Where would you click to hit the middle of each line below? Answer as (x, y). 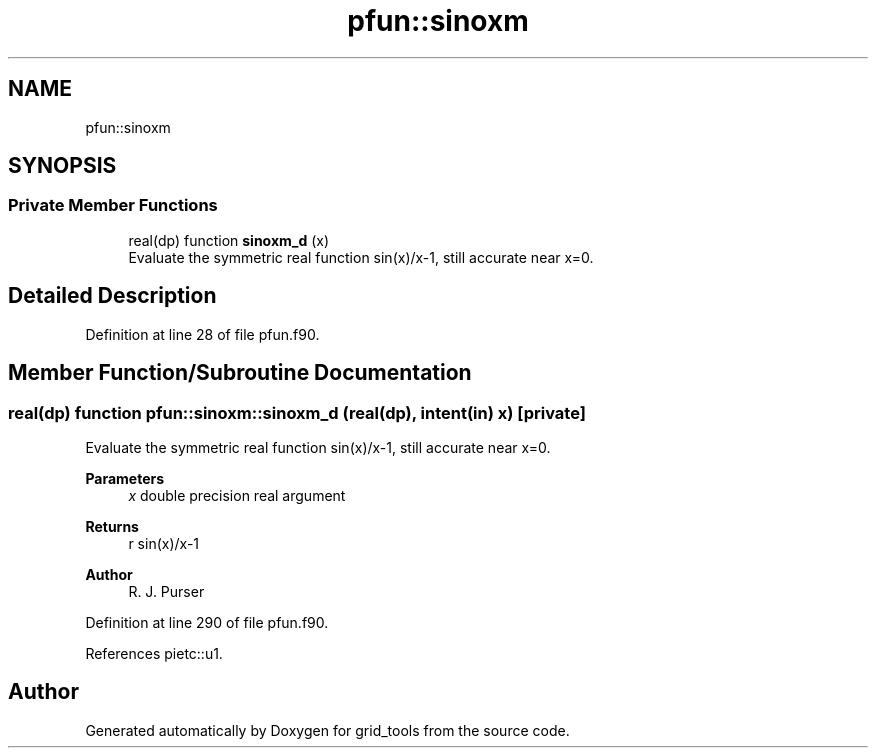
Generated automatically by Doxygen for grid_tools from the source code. (327, 730)
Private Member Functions (113, 205)
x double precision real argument (237, 495)
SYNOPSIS (62, 166)
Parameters (125, 478)
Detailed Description (112, 296)
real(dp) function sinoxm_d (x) (229, 240)
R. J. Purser (166, 591)
